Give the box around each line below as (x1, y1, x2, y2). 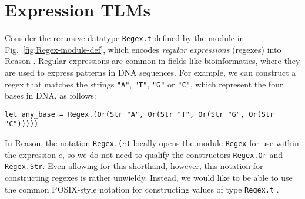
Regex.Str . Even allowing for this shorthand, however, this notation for (5, 160, 263, 172)
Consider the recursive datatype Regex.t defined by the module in (5, 32, 244, 44)
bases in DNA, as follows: (5, 89, 96, 102)
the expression (5, 148, 56, 160)
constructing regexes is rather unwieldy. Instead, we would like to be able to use (5, 171, 293, 184)
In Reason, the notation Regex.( (5, 137, 123, 149)
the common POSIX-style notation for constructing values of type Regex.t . (5, 183, 279, 195)
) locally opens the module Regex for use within (126, 137, 299, 149)
